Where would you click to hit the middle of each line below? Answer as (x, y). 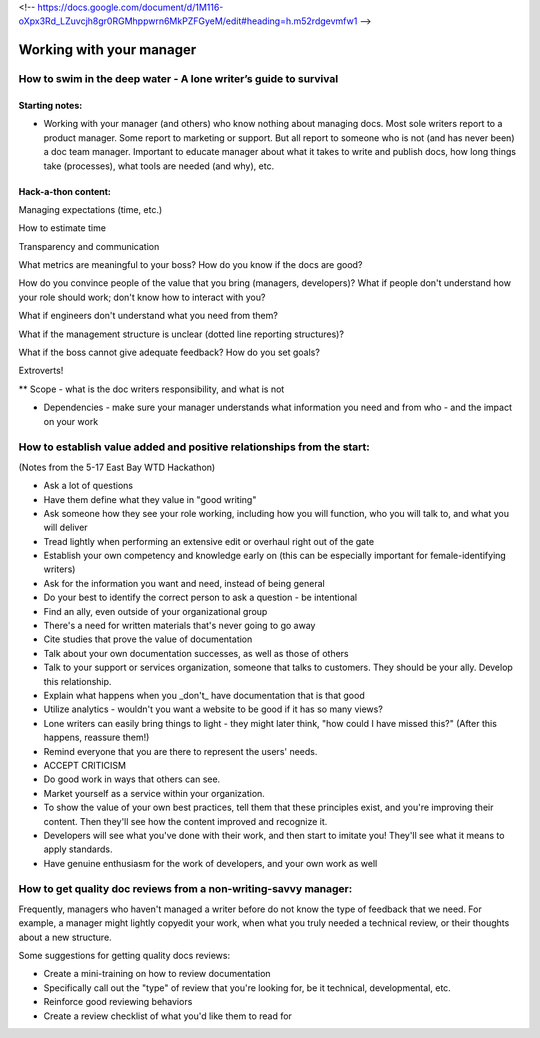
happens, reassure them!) (96, 737)
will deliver (66, 527)
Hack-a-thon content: (65, 191)
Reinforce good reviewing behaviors (118, 1002)
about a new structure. (65, 937)
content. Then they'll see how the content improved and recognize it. (185, 821)
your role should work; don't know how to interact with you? (142, 297)
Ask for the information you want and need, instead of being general (184, 583)
